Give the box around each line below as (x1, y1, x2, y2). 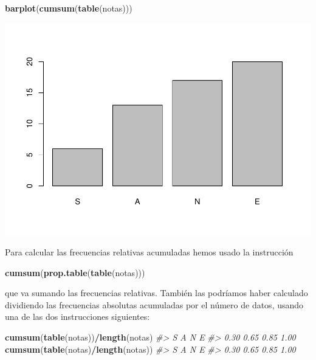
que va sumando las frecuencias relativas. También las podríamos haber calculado (5, 286, 308, 299)
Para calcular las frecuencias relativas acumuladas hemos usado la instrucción (5, 246, 294, 258)
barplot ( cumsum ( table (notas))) (5, 2, 132, 14)
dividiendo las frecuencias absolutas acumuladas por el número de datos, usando (5, 298, 304, 311)
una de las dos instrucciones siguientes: (5, 310, 150, 323)
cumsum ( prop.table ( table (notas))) (5, 266, 145, 279)
